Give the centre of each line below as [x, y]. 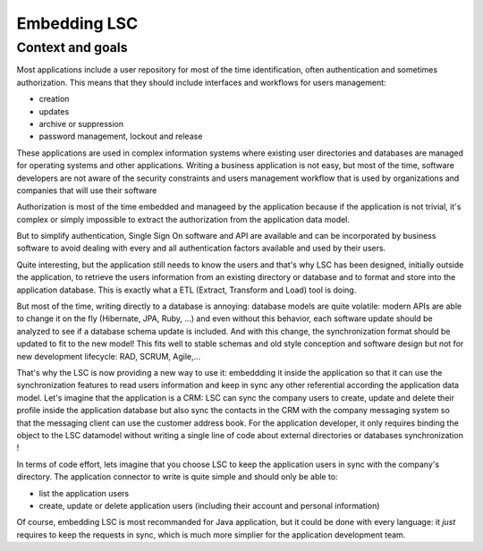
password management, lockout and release [121, 136]
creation [54, 99]
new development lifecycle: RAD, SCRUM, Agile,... [109, 356]
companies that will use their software [87, 190]
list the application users [84, 493]
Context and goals [72, 47]
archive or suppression [81, 123]
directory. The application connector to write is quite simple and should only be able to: [178, 477]
